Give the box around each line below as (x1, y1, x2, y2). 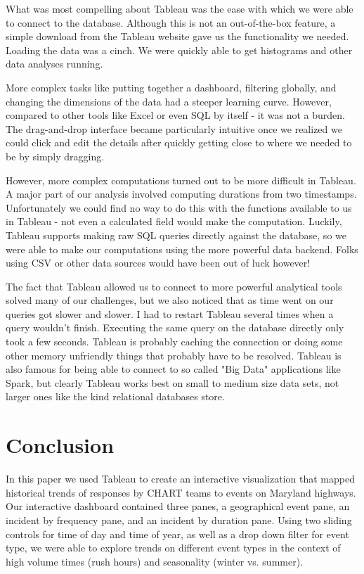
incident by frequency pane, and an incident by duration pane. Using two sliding (6, 512, 352, 527)
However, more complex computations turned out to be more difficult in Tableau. (6, 172, 356, 187)
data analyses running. (6, 56, 103, 71)
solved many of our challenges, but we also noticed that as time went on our (6, 293, 334, 307)
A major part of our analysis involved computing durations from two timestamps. (6, 186, 357, 201)
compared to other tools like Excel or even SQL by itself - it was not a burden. (6, 108, 345, 122)
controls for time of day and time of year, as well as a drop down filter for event (6, 526, 349, 541)
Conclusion (6, 431, 115, 459)
